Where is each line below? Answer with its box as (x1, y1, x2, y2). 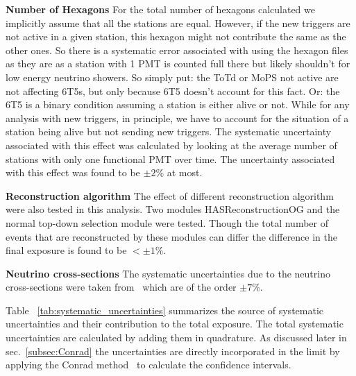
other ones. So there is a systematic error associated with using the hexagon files (6, 42, 348, 57)
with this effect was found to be (6, 165, 140, 180)
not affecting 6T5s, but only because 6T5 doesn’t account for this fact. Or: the (6, 83, 340, 98)
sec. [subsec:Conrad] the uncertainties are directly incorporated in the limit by (6, 343, 340, 358)
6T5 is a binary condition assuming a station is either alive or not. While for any (6, 97, 350, 112)
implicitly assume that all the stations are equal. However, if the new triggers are (6, 15, 350, 30)
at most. (167, 165, 203, 180)
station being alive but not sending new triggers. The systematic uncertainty (6, 124, 332, 139)
